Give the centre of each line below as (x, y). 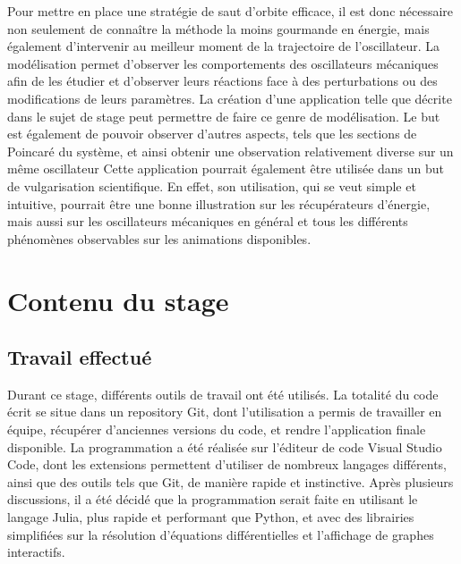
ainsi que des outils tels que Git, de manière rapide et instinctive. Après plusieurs (230, 481)
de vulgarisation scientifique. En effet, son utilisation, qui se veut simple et (212, 185)
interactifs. (36, 552)
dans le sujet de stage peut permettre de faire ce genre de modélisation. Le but (224, 116)
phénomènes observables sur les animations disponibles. (159, 238)
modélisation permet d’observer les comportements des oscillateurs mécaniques (223, 63)
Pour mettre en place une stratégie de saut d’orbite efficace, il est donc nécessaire (230, 11)
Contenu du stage (118, 300)
